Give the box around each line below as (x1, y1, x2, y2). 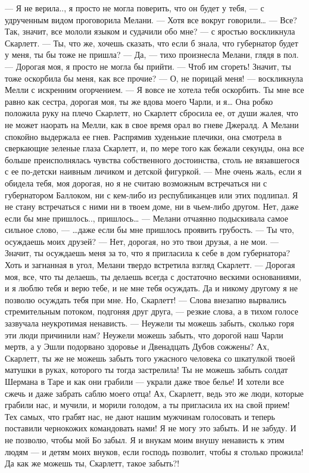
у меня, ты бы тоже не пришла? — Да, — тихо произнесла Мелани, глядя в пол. (5, 48, 299, 61)
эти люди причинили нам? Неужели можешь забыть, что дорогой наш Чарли (5, 328, 283, 341)
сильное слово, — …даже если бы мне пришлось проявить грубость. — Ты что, (5, 223, 294, 236)
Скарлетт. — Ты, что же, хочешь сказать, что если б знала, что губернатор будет (5, 36, 298, 49)
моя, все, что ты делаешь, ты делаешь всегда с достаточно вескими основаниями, (5, 270, 301, 282)
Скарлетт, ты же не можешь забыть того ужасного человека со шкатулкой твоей (5, 351, 295, 364)
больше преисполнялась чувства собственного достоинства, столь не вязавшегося (5, 153, 299, 166)
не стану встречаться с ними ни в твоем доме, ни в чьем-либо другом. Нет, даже (5, 200, 299, 213)
